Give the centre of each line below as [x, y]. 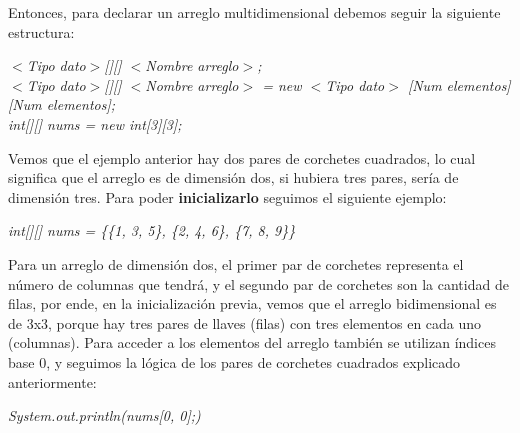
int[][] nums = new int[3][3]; [95, 123]
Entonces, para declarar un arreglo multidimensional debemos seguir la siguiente [254, 12]
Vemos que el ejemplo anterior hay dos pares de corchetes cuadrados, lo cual [242, 157]
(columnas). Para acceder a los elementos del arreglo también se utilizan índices [252, 342]
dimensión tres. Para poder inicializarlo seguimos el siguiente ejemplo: [227, 196]
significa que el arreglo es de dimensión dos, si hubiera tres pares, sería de [233, 177]
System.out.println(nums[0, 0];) [104, 415]
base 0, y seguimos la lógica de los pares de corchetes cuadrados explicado [234, 361]
